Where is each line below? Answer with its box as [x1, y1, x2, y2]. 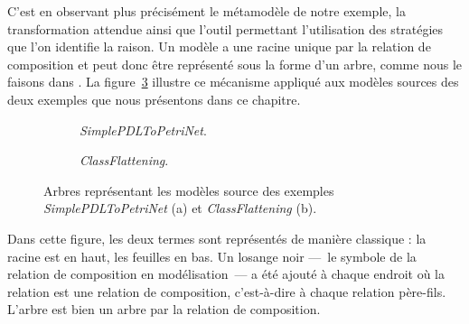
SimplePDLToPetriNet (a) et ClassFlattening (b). [43, 199, 317, 218]
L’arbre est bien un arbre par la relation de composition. [7, 300, 321, 319]
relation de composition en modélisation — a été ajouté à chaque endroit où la [7, 264, 446, 283]
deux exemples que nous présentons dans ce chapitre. [7, 89, 301, 108]
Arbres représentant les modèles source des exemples [43, 181, 334, 199]
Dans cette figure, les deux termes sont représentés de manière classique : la [7, 228, 427, 247]
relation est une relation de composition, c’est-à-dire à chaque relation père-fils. [7, 282, 446, 301]
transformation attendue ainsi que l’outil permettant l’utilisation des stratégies [7, 19, 444, 38]
